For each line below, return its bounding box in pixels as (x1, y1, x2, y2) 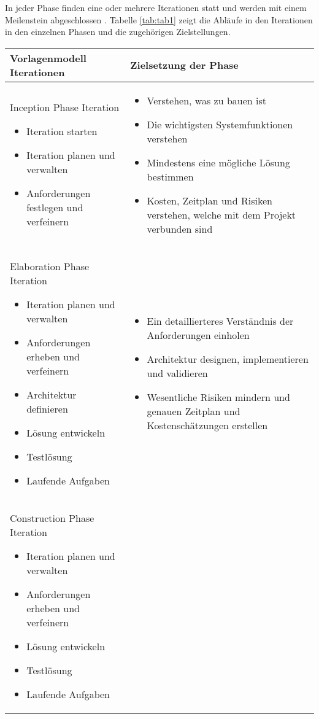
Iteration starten (26, 124, 98, 139)
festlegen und (26, 200, 83, 215)
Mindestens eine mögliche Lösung (147, 155, 290, 169)
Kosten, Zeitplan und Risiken (147, 193, 272, 208)
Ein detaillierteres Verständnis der (147, 314, 294, 328)
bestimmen (147, 169, 194, 184)
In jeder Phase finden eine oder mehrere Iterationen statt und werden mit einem (5, 1, 307, 14)
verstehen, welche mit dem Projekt (147, 207, 296, 222)
